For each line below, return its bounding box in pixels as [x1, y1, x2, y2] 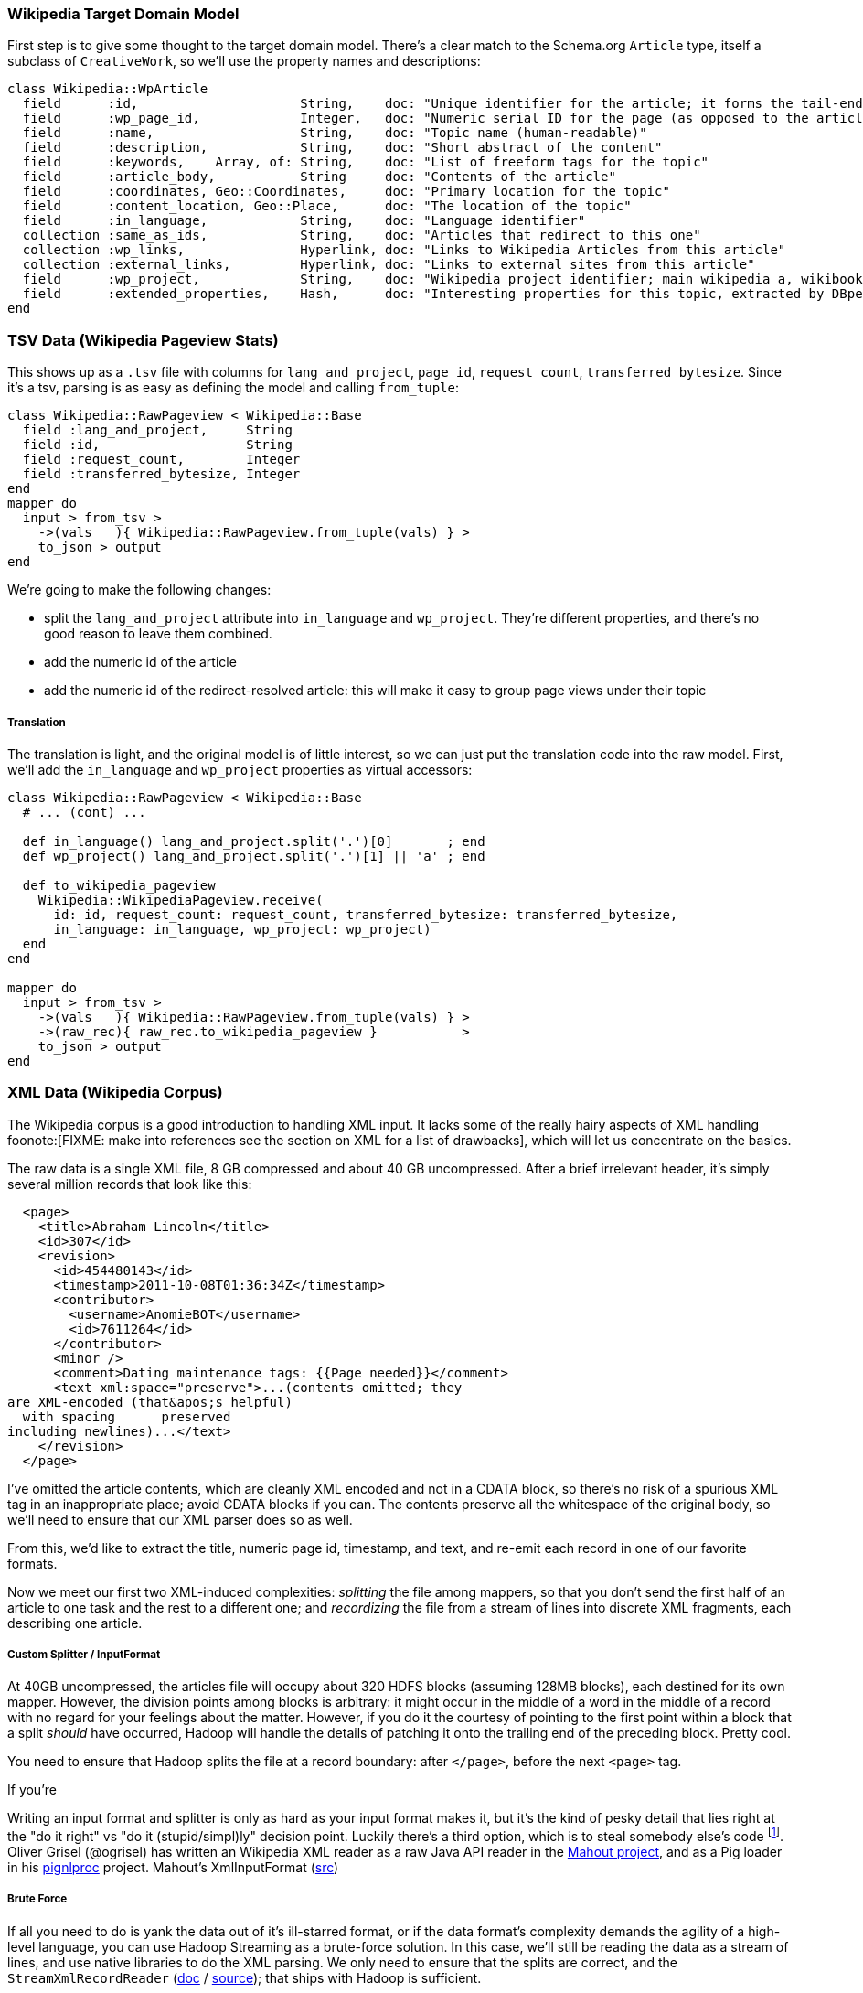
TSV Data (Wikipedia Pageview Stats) [7, 330, 279, 349]
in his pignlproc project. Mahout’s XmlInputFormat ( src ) [7, 1859, 339, 1876]
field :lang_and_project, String [22, 423, 293, 438]
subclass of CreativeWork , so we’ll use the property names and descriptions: [7, 53, 481, 70]
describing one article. [7, 1614, 143, 1631]
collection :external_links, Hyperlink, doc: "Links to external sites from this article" [22, 257, 755, 273]
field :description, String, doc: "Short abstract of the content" [22, 140, 663, 155]
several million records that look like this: [7, 1175, 252, 1192]
